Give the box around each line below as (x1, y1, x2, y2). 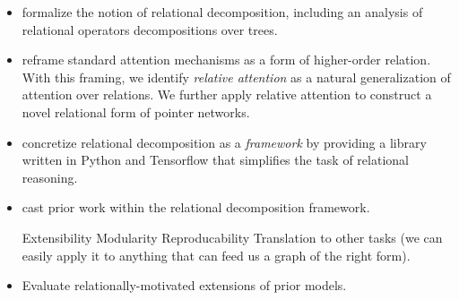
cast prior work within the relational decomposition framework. (22, 198, 370, 217)
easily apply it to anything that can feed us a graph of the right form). (22, 245, 411, 264)
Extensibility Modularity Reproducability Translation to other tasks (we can (22, 227, 443, 246)
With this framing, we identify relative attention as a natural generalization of (22, 67, 451, 86)
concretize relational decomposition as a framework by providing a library (22, 133, 427, 151)
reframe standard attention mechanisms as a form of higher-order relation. (22, 50, 431, 69)
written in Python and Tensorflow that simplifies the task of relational (22, 150, 409, 169)
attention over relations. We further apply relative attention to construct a (22, 85, 432, 104)
